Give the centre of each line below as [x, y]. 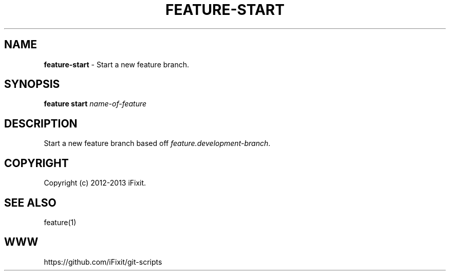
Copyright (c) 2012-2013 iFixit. [95, 183]
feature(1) [60, 222]
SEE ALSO [30, 203]
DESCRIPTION [41, 123]
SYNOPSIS [32, 84]
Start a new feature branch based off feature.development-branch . [157, 143]
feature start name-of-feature [95, 104]
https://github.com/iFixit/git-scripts [103, 262]
